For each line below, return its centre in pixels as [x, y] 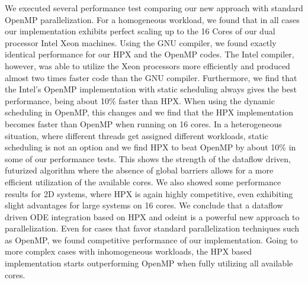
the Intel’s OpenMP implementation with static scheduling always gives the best [151, 89]
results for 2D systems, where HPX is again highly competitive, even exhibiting [149, 193]
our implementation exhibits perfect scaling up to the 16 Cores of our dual [140, 31]
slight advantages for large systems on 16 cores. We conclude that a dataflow [144, 205]
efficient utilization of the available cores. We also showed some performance [143, 181]
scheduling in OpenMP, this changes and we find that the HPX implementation [149, 112]
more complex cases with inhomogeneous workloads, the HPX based [129, 251]
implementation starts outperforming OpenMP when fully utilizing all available [149, 263]
